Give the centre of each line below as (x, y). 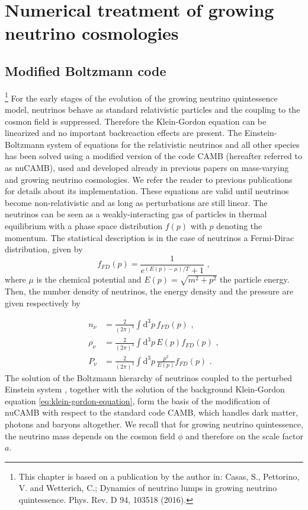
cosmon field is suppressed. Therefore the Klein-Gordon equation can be (136, 121)
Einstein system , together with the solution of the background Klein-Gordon (145, 389)
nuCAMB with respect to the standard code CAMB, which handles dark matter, (152, 412)
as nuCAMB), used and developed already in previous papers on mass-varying (147, 167)
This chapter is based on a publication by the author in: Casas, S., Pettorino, (159, 476)
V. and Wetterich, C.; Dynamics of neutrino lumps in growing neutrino (148, 488)
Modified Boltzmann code (86, 70)
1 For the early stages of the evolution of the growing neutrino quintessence (141, 97)
